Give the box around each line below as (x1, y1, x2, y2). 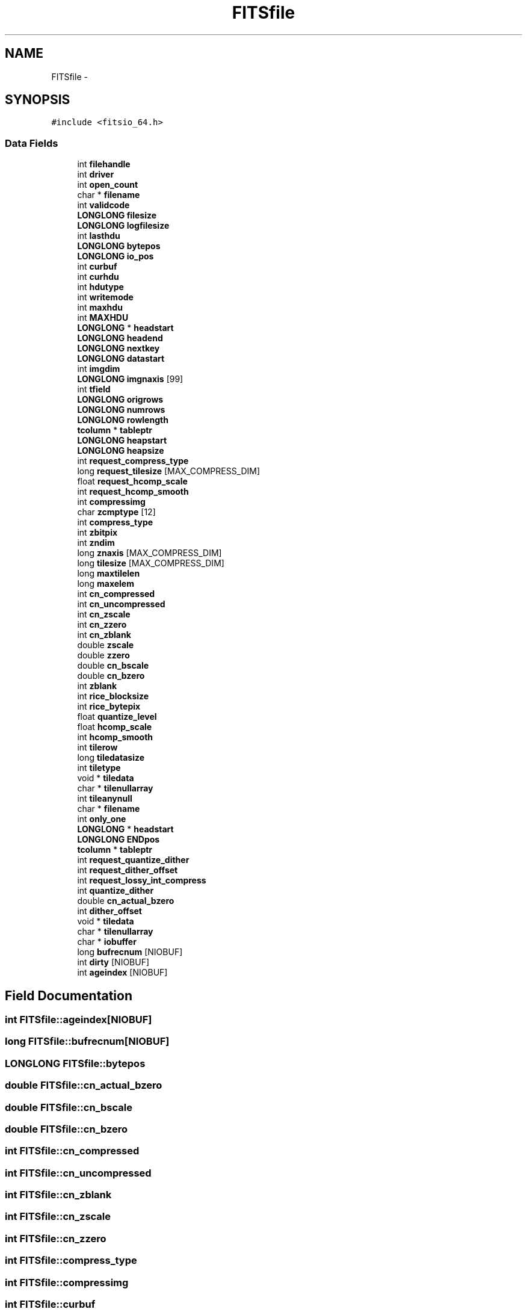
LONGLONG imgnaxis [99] (77, 374, 183, 385)
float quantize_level (77, 711, 157, 722)
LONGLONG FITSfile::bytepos (5, 1057, 146, 1069)
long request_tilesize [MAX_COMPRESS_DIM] (77, 466, 260, 477)
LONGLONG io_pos (77, 251, 154, 262)
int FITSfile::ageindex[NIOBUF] (5, 1013, 152, 1026)
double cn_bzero (77, 670, 145, 681)
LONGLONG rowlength (77, 415, 168, 425)
